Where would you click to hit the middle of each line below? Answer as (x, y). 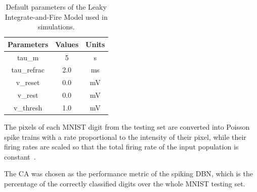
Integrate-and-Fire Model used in (56, 16)
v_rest (28, 95)
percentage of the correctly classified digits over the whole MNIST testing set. (125, 184)
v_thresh (28, 107)
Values (67, 44)
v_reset (28, 82)
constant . (20, 156)
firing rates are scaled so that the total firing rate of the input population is (121, 147)
